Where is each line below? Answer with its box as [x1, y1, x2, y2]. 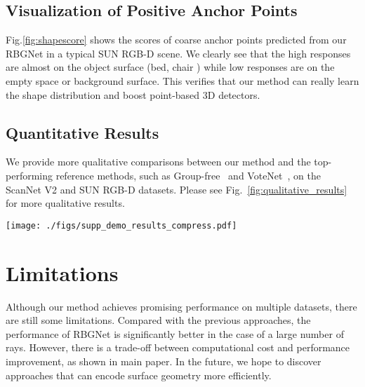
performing [6, 168, 53, 182]
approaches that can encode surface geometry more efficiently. [6, 367, 272, 382]
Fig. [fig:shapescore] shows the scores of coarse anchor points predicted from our [6, 32, 347, 47]
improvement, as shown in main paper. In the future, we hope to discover [6, 353, 321, 368]
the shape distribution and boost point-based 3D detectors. [6, 87, 260, 102]
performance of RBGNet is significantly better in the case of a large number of [6, 326, 344, 341]
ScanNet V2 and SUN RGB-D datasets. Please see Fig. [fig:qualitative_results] [6, 182, 347, 196]
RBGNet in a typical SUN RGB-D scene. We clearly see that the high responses [6, 46, 351, 60]
